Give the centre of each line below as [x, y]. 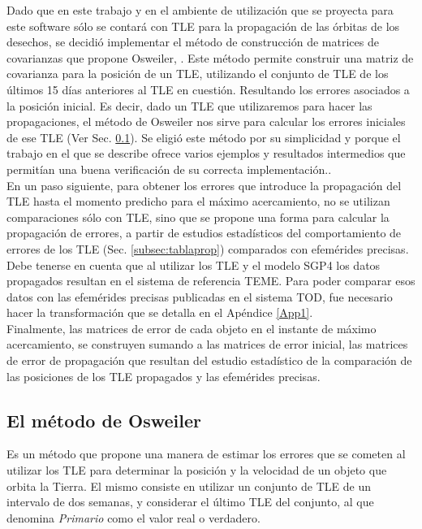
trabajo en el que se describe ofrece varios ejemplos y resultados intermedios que [206, 153]
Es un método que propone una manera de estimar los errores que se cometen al [206, 454]
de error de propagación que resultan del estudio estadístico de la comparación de [209, 360]
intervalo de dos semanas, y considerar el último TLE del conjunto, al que [190, 502]
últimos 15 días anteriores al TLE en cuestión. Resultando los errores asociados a [208, 89]
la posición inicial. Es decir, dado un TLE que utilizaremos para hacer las [189, 105]
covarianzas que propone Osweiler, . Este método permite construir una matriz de [210, 57]
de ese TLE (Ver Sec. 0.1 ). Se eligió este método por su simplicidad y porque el [204, 137]
